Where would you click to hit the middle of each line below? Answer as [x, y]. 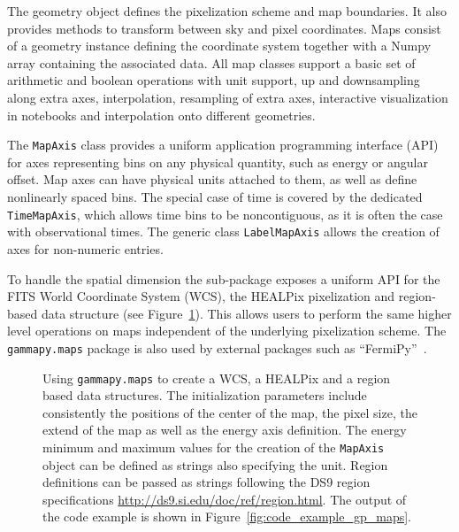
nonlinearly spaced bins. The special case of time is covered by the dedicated [215, 197]
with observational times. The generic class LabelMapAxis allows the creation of [223, 231]
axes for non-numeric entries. [85, 248]
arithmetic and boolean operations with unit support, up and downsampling [214, 80]
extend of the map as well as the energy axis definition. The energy [225, 430]
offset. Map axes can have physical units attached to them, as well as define [212, 179]
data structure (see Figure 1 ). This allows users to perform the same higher [246, 313]
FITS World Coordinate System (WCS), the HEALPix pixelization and [201, 296]
